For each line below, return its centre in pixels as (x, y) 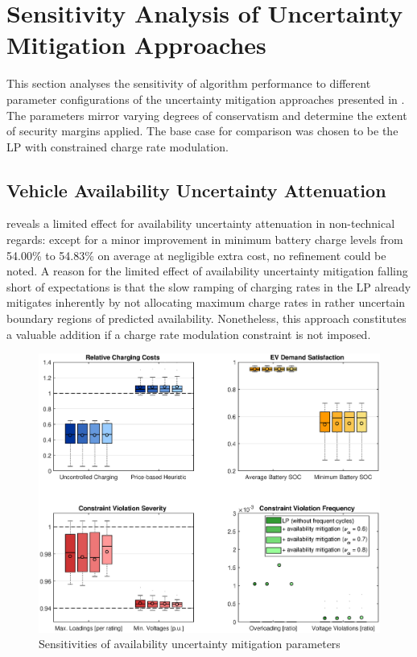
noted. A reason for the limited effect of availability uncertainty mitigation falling (207, 271)
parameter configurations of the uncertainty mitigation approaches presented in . (206, 99)
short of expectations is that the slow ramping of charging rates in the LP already (209, 286)
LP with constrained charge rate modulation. (118, 146)
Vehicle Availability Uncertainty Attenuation (196, 190)
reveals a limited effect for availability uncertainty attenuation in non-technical (201, 223)
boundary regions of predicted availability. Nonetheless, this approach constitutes (206, 318)
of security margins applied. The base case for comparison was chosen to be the (202, 131)
